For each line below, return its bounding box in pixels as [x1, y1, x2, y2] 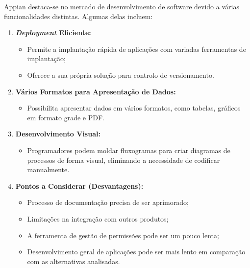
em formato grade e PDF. [27, 112, 104, 122]
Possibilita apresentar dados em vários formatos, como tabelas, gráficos [27, 103, 241, 113]
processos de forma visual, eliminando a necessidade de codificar [27, 155, 220, 165]
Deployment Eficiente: [15, 27, 91, 38]
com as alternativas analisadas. [27, 256, 120, 266]
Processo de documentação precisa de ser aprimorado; [27, 197, 189, 207]
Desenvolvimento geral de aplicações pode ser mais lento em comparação [27, 246, 246, 257]
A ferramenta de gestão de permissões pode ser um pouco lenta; [27, 230, 219, 240]
